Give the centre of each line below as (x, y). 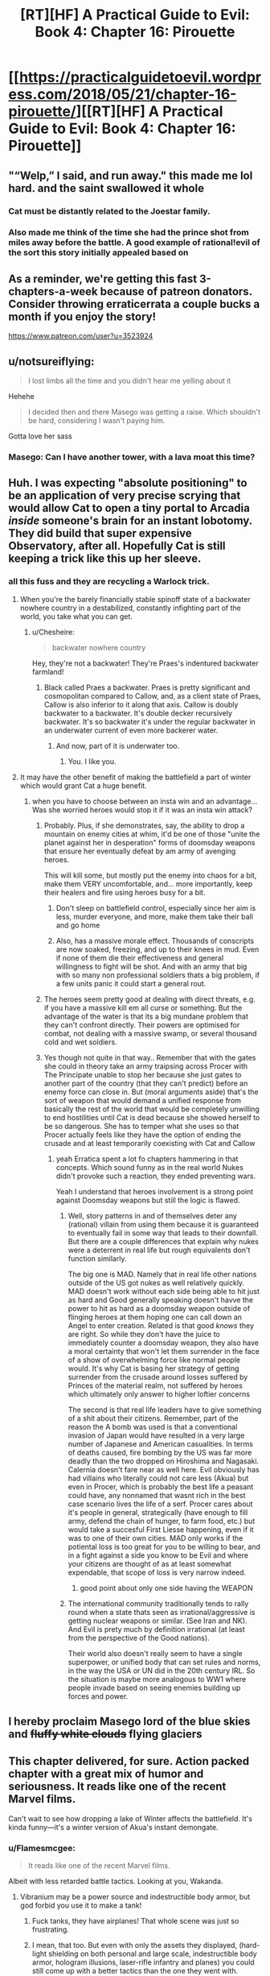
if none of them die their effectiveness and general (140, 957)
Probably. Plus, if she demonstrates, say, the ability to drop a (144, 825)
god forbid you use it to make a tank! (81, 1905)
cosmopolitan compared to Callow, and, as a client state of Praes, (152, 695)
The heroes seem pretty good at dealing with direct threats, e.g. (149, 999)
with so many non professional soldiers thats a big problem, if (157, 975)
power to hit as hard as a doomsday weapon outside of (159, 1308)
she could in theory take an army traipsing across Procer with (146, 1066)
